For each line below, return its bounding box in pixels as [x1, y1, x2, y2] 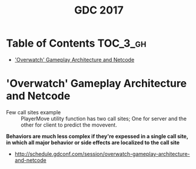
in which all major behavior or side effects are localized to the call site [6, 139, 180, 146]
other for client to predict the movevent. [21, 121, 118, 128]
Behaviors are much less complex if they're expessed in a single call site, [6, 132, 188, 140]
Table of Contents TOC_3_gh [6, 37, 147, 50]
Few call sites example [6, 108, 61, 115]
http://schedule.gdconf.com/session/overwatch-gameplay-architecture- [14, 150, 190, 157]
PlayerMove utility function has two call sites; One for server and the [21, 115, 187, 122]
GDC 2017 [74, 4, 124, 17]
